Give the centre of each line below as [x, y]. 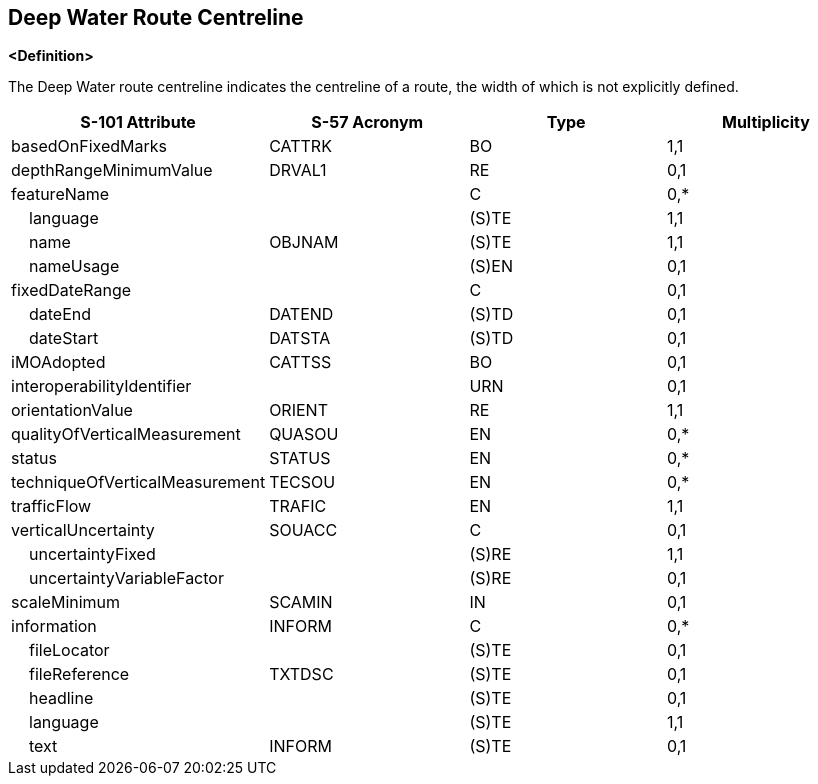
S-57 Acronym [367, 122]
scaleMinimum [66, 602]
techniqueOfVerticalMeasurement [138, 482]
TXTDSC [301, 674]
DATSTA [300, 338]
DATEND [301, 314]
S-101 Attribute [138, 122]
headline [61, 698]
